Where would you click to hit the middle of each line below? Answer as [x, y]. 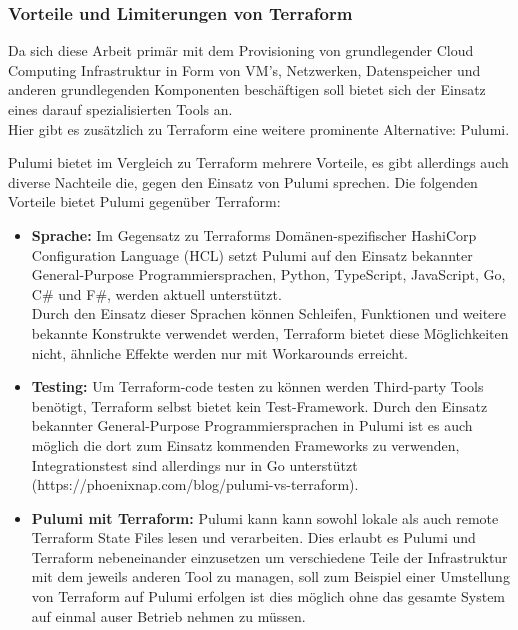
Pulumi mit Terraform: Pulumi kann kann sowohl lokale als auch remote [265, 517]
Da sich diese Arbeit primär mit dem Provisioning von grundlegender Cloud [241, 50]
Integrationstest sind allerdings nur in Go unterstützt [194, 464]
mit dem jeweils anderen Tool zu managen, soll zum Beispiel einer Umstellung [270, 576]
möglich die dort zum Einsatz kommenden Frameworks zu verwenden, [245, 444]
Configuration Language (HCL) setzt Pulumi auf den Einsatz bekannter [252, 254]
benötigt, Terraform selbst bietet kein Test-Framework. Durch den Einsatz [259, 405]
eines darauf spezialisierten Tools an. [120, 109]
